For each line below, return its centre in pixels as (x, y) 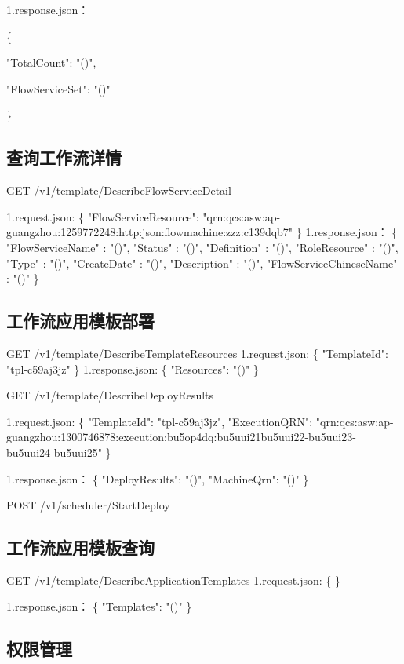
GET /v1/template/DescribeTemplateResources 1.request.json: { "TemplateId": (197, 353)
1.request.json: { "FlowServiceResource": (103, 216)
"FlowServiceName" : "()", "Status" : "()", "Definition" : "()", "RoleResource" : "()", (202, 247)
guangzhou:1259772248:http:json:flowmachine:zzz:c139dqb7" (150, 232)
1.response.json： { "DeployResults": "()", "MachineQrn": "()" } (158, 478)
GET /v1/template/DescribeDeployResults (110, 395)
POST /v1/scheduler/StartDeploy (88, 505)
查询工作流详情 (64, 157)
